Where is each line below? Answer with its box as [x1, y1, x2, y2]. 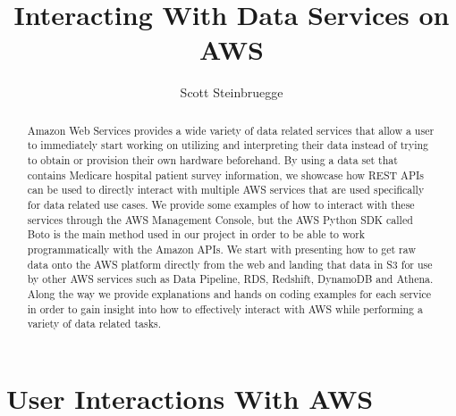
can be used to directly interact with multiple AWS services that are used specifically [27, 182, 425, 197]
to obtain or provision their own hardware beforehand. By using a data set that [27, 153, 398, 168]
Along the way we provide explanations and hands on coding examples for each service [27, 286, 431, 301]
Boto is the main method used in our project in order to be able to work [27, 227, 366, 242]
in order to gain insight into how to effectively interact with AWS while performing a [27, 301, 423, 316]
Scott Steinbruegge [180, 83, 283, 102]
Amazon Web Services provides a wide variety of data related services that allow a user [27, 122, 435, 137]
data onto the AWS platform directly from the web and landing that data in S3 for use [27, 256, 433, 271]
